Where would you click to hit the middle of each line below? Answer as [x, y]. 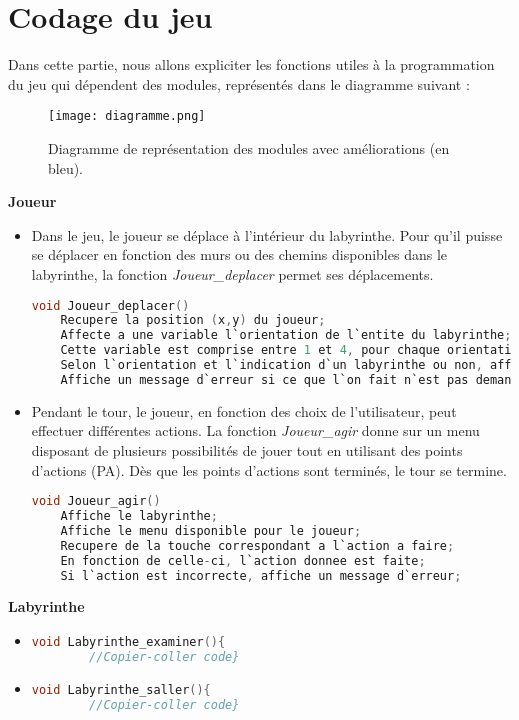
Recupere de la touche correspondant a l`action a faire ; [257, 545]
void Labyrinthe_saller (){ [121, 689]
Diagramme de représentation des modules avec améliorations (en [249, 147]
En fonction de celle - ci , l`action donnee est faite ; [243, 560]
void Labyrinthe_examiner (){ [128, 642]
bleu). [66, 167]
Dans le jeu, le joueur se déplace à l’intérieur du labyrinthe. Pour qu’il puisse [267, 234]
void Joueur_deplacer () [110, 305]
